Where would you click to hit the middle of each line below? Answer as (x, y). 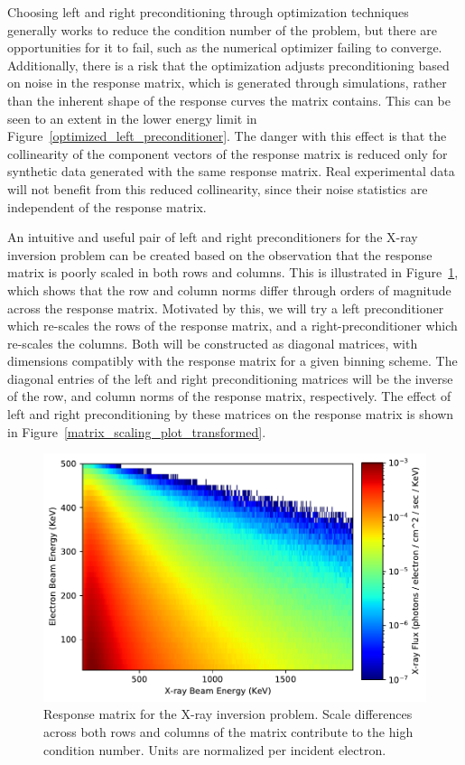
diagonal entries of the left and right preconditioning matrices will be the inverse (230, 378)
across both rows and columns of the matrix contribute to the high (228, 731)
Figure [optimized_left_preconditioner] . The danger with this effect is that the (227, 136)
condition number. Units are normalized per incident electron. (215, 749)
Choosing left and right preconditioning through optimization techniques (208, 12)
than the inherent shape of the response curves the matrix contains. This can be (229, 100)
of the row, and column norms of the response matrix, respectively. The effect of (229, 396)
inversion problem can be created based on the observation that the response (220, 254)
